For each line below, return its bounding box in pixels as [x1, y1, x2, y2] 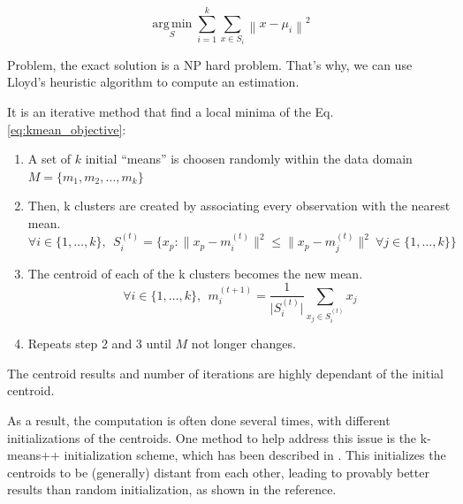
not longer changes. [191, 334, 296, 353]
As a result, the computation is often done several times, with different [7, 410, 391, 429]
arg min [152, 17, 193, 30]
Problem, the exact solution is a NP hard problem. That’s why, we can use [7, 55, 413, 73]
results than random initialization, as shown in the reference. [7, 480, 337, 499]
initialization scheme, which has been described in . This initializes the [64, 446, 446, 464]
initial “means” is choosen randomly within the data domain [85, 149, 413, 168]
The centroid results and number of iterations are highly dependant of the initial [7, 363, 444, 382]
